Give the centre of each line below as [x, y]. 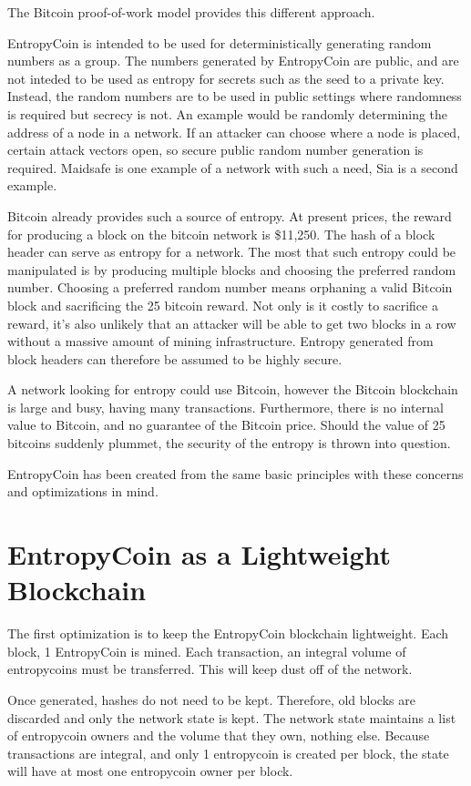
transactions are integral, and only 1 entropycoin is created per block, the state [228, 753]
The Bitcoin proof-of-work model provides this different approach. [191, 12]
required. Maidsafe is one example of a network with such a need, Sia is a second [233, 167]
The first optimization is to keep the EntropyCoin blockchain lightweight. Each [228, 633]
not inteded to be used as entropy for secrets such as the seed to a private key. [226, 78]
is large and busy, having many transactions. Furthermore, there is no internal [225, 407]
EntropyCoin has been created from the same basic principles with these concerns [235, 473]
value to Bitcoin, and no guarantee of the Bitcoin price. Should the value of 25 [226, 425]
